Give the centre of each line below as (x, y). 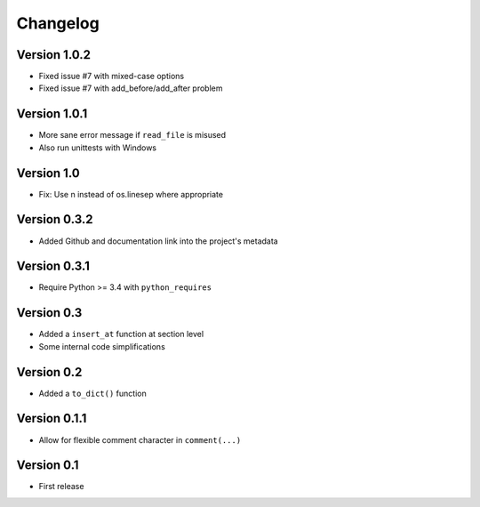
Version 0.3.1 (53, 266)
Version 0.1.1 (52, 418)
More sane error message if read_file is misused (132, 135)
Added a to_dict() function (92, 393)
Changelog (58, 23)
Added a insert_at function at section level (121, 334)
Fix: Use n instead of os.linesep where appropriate (131, 194)
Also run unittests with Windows (98, 148)
